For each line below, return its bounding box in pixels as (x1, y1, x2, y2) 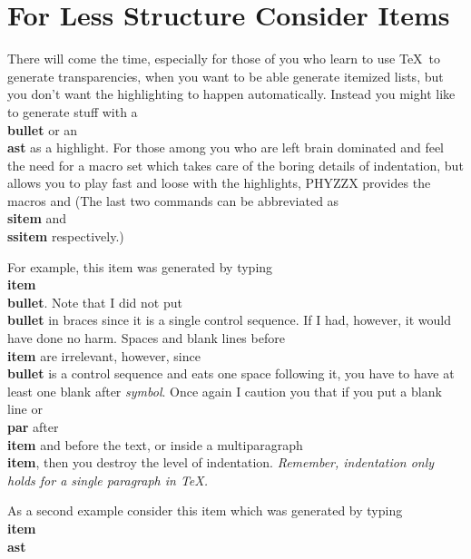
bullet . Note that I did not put (7, 292, 182, 311)
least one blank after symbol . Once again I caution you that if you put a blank (7, 381, 442, 400)
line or (7, 399, 43, 418)
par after (7, 417, 59, 436)
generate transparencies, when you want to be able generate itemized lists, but (7, 66, 444, 85)
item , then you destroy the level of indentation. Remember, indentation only (7, 453, 435, 472)
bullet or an (7, 120, 78, 139)
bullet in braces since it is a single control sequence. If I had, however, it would (7, 310, 451, 329)
